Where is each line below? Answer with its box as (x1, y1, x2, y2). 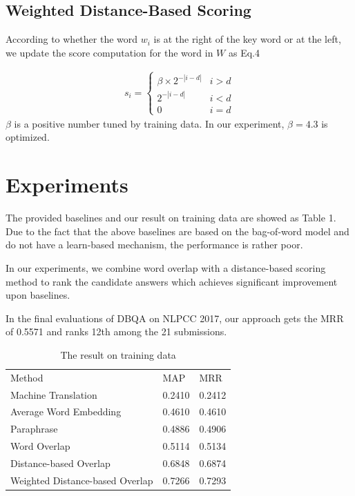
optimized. (6, 130, 50, 144)
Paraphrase (10, 421, 58, 436)
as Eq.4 (228, 45, 260, 59)
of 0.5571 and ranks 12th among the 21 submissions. (6, 324, 227, 339)
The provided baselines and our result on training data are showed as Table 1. (6, 210, 336, 225)
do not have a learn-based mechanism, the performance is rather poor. (6, 237, 303, 252)
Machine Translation (10, 387, 97, 401)
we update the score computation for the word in (6, 45, 213, 59)
